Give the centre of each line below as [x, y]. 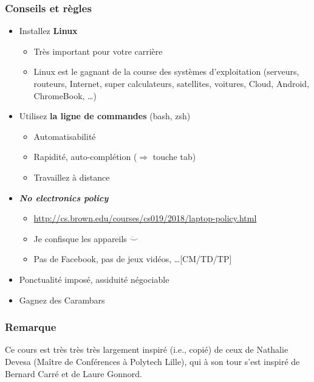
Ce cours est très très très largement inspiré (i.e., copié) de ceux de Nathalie [147, 349]
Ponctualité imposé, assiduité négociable [94, 279]
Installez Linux [48, 31]
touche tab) [174, 157]
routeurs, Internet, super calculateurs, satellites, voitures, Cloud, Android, [172, 83]
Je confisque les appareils [80, 238]
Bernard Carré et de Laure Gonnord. [73, 373]
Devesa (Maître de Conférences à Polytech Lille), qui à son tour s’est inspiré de [152, 361]
